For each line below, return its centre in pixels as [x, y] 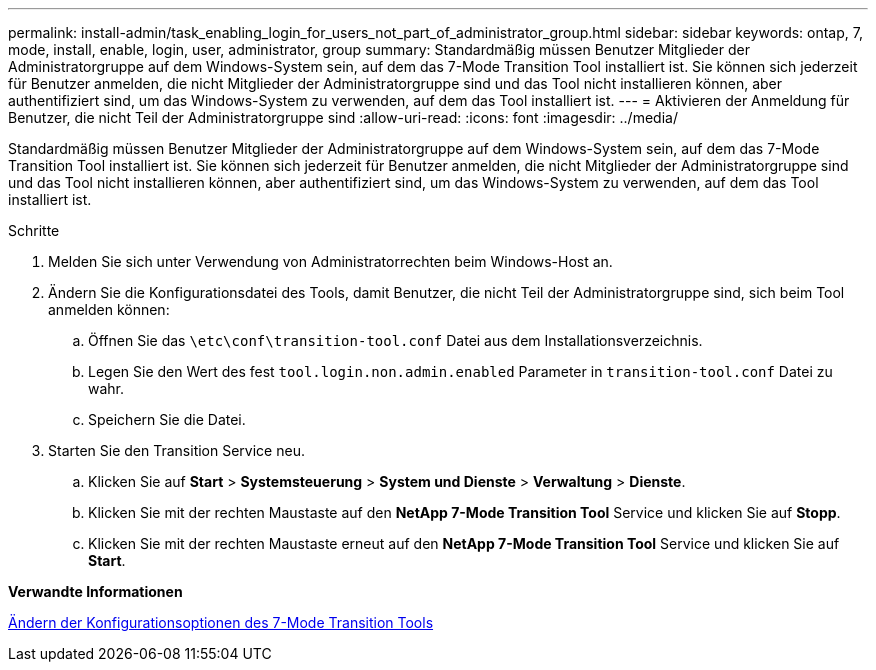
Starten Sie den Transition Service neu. [176, 450]
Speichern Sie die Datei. [167, 419]
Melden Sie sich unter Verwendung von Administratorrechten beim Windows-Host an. [330, 261]
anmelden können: [109, 309]
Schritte [34, 230]
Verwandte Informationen [95, 591]
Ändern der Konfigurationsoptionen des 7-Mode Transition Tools [221, 622]
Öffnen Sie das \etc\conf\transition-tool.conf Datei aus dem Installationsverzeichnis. [395, 340]
